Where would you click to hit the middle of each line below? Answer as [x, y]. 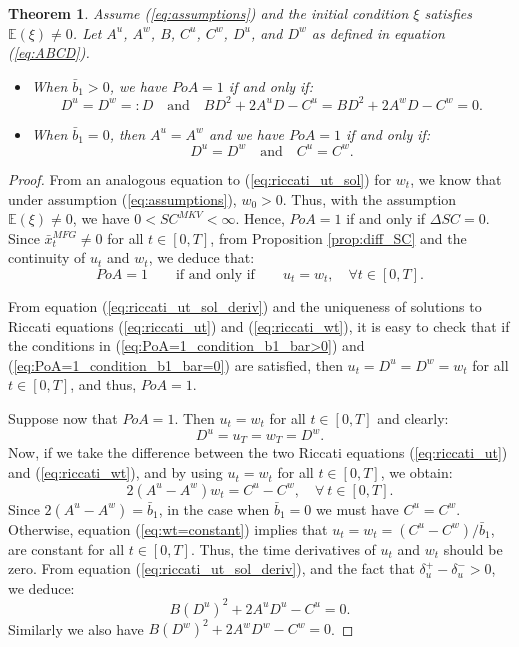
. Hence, [260, 218]
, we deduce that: [201, 257]
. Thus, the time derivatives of [283, 548]
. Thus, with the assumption [369, 198]
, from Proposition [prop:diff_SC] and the [338, 237]
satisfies [448, 13]
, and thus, [103, 384]
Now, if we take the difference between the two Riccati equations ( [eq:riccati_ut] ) [258, 452]
